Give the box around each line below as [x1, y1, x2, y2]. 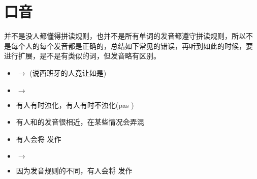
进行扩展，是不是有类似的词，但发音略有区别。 [4, 50, 160, 61]
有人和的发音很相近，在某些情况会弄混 [16, 116, 144, 127]
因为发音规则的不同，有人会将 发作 [16, 165, 133, 176]
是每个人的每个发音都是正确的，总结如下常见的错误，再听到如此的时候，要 [4, 40, 253, 51]
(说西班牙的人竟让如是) [29, 67, 107, 78]
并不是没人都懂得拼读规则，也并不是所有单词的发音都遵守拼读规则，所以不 [4, 31, 253, 41]
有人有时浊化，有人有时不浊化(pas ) [16, 99, 134, 110]
